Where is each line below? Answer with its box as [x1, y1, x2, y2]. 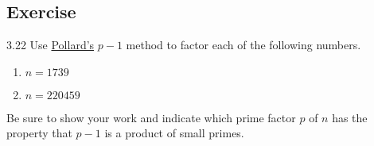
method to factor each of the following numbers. [126, 36, 361, 53]
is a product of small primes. [104, 125, 244, 141]
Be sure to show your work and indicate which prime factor [6, 109, 296, 125]
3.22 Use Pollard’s [6, 36, 95, 53]
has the [332, 109, 368, 125]
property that [6, 125, 72, 141]
